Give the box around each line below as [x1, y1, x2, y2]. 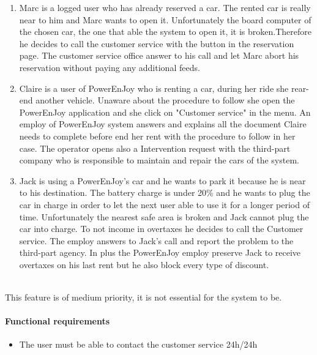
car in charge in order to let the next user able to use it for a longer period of [19, 198, 310, 211]
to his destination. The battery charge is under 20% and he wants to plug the [19, 186, 310, 199]
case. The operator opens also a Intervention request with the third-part [19, 141, 291, 154]
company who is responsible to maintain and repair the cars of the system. [19, 154, 299, 166]
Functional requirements [5, 315, 110, 327]
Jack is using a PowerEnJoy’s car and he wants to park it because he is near [19, 174, 306, 187]
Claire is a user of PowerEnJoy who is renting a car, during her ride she [19, 81, 289, 94]
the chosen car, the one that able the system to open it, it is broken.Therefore [19, 25, 311, 38]
